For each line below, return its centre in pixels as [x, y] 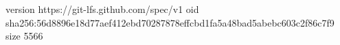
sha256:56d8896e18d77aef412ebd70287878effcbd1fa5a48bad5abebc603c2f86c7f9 [170, 22]
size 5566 [24, 36]
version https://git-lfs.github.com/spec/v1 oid [102, 9]
